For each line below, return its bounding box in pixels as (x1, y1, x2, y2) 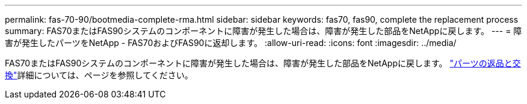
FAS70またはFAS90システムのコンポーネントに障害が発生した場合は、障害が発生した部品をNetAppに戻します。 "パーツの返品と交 (5, 58, 521, 68)
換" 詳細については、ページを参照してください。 (5, 70, 193, 80)
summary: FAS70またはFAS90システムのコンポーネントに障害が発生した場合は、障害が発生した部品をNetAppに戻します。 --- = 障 (5, 26, 522, 36)
